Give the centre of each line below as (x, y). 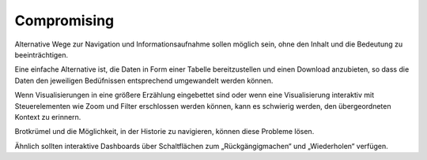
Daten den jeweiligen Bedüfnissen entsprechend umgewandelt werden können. (144, 80)
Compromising (64, 20)
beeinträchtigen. (42, 54)
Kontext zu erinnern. (48, 117)
